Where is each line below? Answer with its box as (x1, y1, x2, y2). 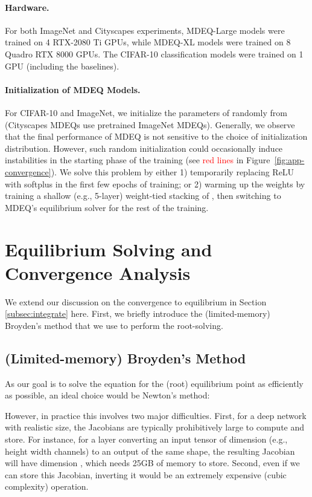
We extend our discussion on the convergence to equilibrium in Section (5, 295, 267, 308)
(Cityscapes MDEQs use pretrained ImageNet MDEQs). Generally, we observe (5, 118, 295, 131)
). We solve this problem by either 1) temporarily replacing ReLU (51, 165, 294, 178)
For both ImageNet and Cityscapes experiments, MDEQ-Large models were (5, 24, 285, 36)
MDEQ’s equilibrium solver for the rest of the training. (5, 201, 209, 213)
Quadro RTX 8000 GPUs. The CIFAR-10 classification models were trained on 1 (5, 47, 304, 60)
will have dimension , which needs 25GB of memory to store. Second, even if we (5, 456, 300, 469)
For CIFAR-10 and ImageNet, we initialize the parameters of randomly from (5, 106, 287, 119)
